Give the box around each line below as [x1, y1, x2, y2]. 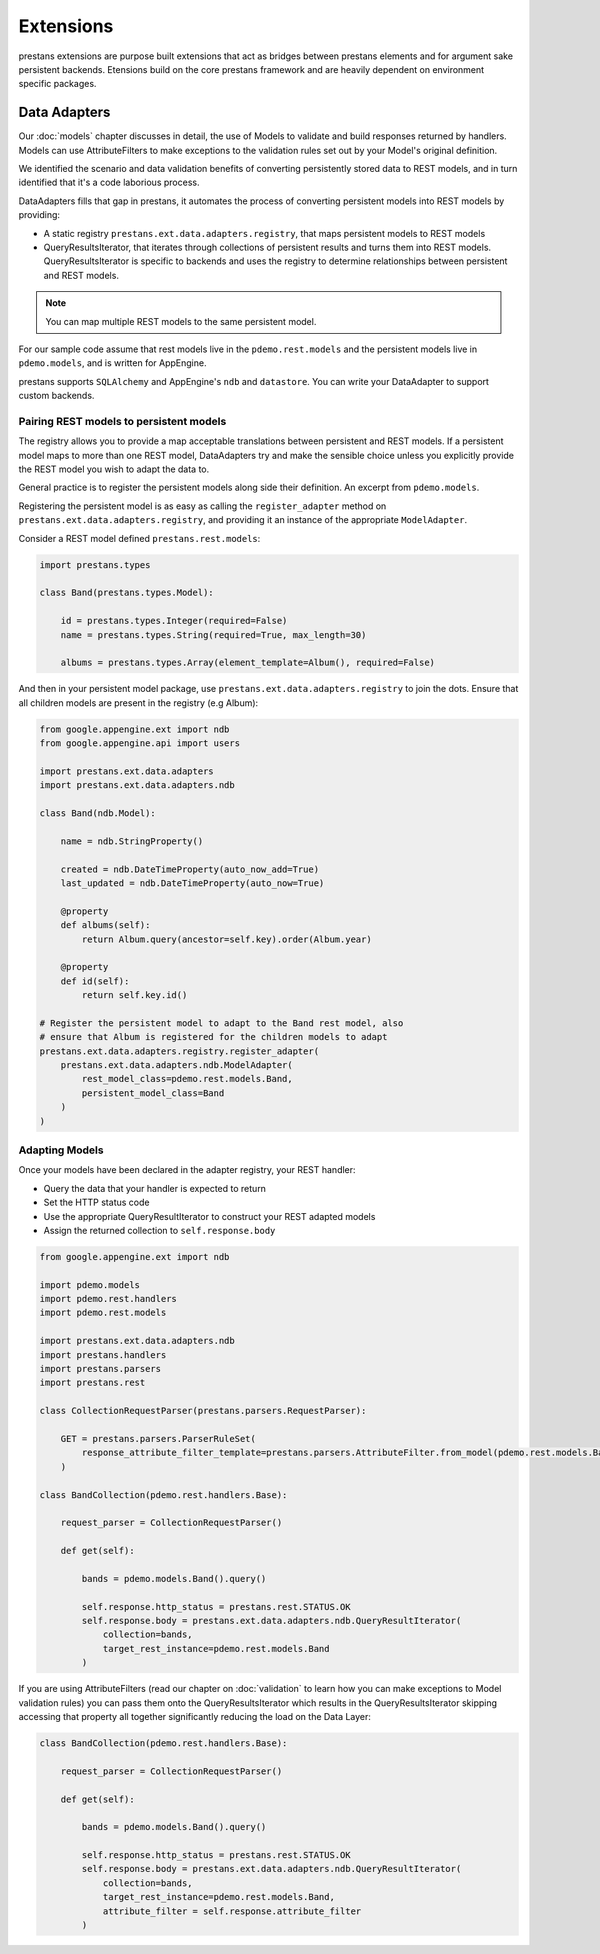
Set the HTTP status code [43, 1196, 150, 1209]
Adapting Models [18, 1143, 104, 1157]
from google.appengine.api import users [39, 738, 240, 749]
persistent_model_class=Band [81, 1087, 225, 1099]
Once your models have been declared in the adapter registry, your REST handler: [18, 1164, 356, 1176]
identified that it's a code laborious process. [18, 176, 200, 189]
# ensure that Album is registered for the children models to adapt [39, 1031, 388, 1043]
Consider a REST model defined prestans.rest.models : [18, 532, 261, 544]
